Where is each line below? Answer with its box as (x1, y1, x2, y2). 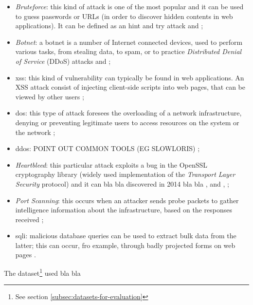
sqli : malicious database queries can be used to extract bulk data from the (15, 230, 236, 241)
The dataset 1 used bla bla (4, 267, 81, 278)
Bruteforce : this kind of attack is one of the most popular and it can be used (15, 1, 244, 11)
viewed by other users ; (15, 91, 84, 101)
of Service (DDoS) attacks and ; (15, 56, 111, 66)
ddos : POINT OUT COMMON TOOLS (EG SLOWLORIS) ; (15, 143, 200, 153)
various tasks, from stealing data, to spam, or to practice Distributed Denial (15, 46, 242, 57)
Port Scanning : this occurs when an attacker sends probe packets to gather (15, 195, 239, 205)
